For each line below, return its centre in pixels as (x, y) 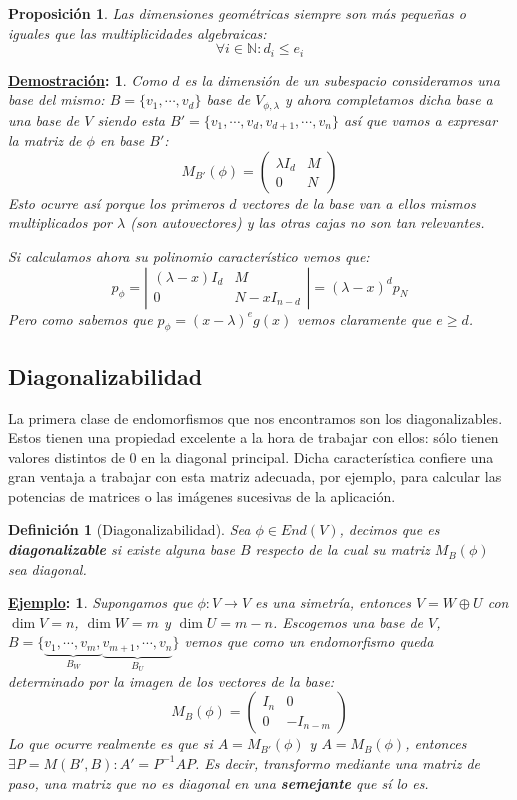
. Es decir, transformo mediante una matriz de (337, 762)
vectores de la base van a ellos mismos (358, 202)
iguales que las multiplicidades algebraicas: (137, 32)
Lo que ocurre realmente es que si (110, 743)
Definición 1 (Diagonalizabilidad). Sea (129, 529)
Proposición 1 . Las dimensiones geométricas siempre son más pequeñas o (237, 13)
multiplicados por (60, 222)
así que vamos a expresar (420, 119)
